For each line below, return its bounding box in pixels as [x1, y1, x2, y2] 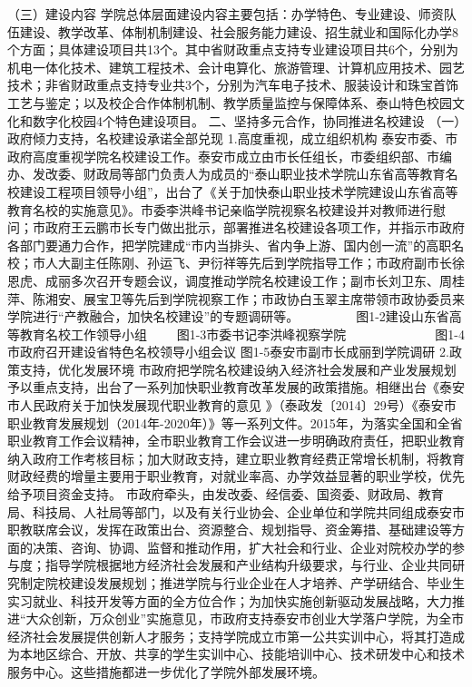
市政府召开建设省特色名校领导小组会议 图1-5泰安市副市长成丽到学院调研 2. [7, 342, 449, 361]
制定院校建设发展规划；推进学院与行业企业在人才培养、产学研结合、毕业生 [19, 574, 465, 592]
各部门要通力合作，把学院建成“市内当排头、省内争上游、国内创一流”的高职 [7, 235, 452, 254]
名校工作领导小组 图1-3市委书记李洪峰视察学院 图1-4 [44, 324, 465, 343]
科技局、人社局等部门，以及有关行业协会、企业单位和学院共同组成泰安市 [32, 502, 465, 521]
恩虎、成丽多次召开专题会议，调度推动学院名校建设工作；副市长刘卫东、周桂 [7, 270, 465, 290]
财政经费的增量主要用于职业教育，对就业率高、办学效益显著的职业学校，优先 [7, 466, 465, 486]
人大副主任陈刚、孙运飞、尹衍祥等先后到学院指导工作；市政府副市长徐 [44, 253, 465, 272]
